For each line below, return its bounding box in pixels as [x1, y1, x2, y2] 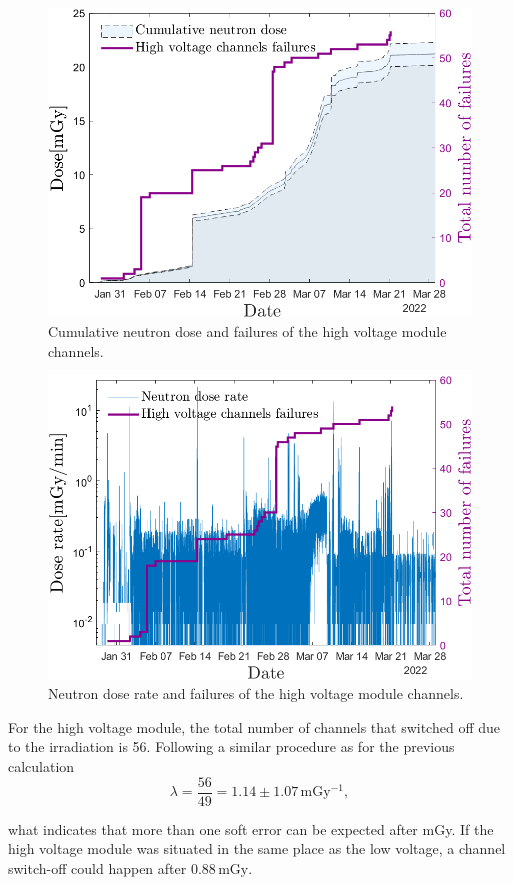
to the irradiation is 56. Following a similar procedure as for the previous [8, 736, 455, 757]
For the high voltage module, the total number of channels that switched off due [8, 716, 500, 737]
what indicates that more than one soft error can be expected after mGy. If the [8, 818, 494, 839]
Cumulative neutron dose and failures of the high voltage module [48, 321, 447, 342]
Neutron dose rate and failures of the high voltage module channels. [48, 683, 464, 704]
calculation [8, 756, 75, 777]
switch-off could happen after [8, 857, 187, 878]
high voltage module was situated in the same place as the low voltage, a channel [8, 838, 506, 859]
